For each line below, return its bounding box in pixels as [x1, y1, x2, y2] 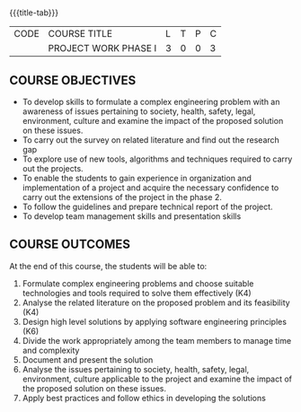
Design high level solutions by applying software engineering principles [22, 316, 288, 327]
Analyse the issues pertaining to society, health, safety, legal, [22, 364, 250, 374]
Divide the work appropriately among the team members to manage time [22, 335, 292, 346]
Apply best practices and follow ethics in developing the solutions [22, 392, 267, 403]
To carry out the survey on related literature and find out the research [22, 135, 280, 145]
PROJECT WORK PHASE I [48, 42, 157, 55]
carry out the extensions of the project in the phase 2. [22, 192, 223, 202]
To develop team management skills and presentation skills [22, 211, 242, 222]
